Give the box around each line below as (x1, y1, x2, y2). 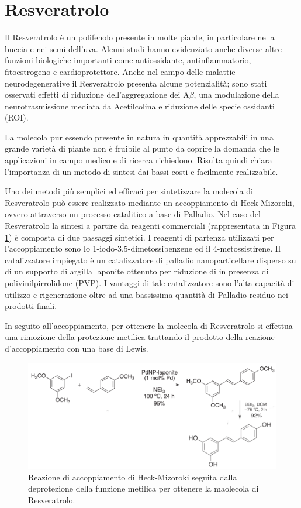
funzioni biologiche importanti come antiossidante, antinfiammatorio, (5, 54, 251, 66)
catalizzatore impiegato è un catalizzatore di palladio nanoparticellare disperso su (5, 253, 296, 266)
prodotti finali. (5, 300, 57, 312)
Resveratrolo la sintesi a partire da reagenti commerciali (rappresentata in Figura (5, 219, 296, 232)
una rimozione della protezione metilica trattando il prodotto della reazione (5, 331, 275, 343)
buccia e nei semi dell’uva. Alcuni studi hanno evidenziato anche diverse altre (5, 42, 282, 54)
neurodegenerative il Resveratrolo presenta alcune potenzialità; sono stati (5, 77, 267, 89)
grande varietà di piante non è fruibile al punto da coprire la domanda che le (5, 142, 279, 155)
